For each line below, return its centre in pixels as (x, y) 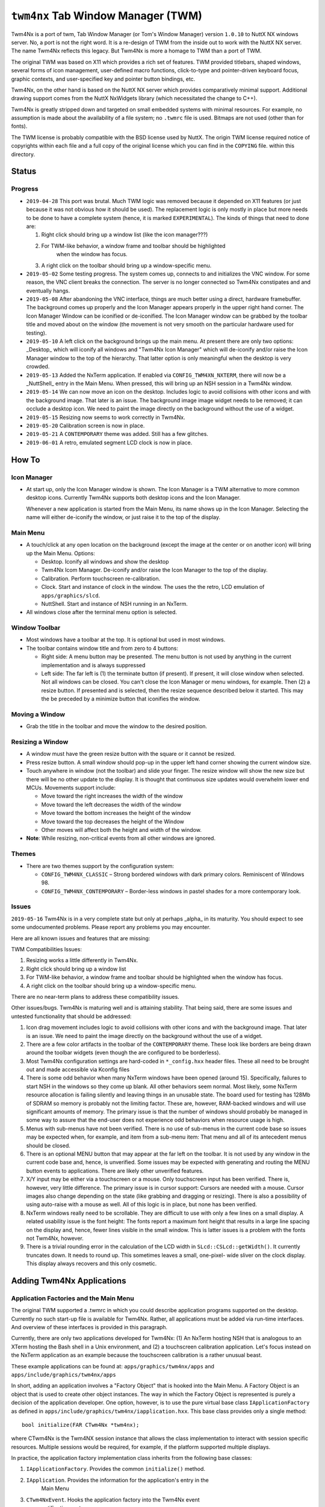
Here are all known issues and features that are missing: (81, 938)
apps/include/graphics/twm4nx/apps (64, 1375)
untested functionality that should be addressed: (71, 1016)
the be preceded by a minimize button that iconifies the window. (121, 699)
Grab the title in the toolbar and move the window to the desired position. (117, 726)
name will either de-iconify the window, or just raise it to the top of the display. (123, 517)
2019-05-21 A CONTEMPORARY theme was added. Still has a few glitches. (117, 434)
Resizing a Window (40, 742)
